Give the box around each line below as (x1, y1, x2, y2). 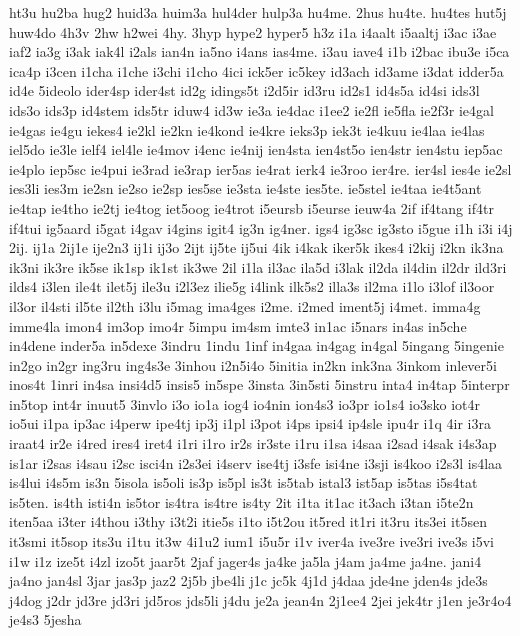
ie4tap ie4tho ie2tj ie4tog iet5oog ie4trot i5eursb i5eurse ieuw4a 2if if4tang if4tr (9, 197, 494, 218)
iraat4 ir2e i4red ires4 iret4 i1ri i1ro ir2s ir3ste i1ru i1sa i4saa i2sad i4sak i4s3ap (9, 433, 497, 454)
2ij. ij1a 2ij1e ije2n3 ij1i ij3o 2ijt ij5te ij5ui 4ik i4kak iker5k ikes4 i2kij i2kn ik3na (9, 237, 504, 258)
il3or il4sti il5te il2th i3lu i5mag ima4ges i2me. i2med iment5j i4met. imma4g (9, 295, 481, 316)
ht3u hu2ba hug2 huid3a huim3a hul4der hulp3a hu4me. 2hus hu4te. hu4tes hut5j (9, 2, 507, 22)
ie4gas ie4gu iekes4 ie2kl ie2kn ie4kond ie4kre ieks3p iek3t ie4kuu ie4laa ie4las (9, 119, 485, 140)
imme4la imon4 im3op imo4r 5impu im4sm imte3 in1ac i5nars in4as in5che (9, 315, 467, 336)
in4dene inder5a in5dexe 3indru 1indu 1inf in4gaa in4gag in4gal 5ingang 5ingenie (9, 335, 504, 356)
